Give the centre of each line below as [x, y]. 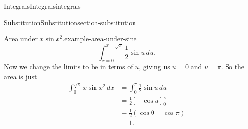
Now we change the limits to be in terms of [68, 67]
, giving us [154, 67]
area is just [20, 76]
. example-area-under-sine [100, 39]
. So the [233, 67]
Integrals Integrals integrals [42, 6]
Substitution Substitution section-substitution [70, 22]
